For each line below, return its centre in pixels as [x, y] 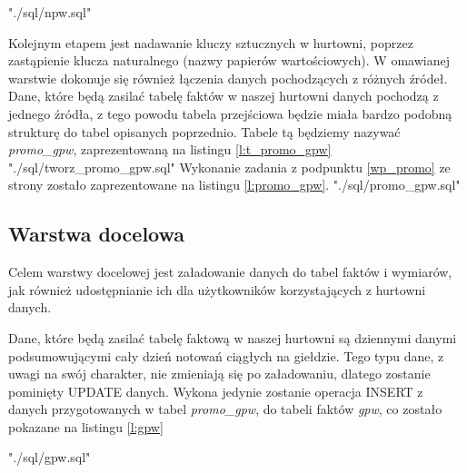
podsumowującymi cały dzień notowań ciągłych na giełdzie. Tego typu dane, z [226, 355]
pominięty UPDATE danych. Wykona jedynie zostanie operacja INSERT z [216, 391]
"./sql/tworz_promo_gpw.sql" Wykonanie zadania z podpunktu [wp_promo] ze [229, 167]
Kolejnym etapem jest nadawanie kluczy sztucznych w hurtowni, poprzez [211, 42]
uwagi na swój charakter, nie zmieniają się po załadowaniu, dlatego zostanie [219, 374]
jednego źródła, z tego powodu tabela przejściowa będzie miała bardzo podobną [230, 113]
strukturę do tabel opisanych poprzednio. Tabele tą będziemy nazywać [204, 131]
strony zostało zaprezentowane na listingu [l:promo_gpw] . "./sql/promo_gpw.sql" [234, 185]
